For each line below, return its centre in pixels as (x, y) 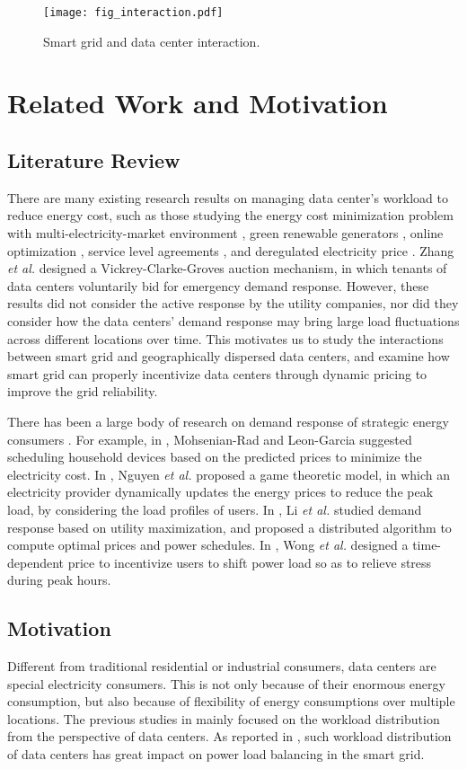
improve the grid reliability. (83, 391)
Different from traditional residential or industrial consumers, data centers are (222, 666)
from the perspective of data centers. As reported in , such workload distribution (229, 736)
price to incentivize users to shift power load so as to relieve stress (250, 562)
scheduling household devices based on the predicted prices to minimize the (215, 457)
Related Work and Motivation (198, 103)
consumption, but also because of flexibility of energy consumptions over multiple (231, 701)
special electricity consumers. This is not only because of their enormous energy (226, 683)
